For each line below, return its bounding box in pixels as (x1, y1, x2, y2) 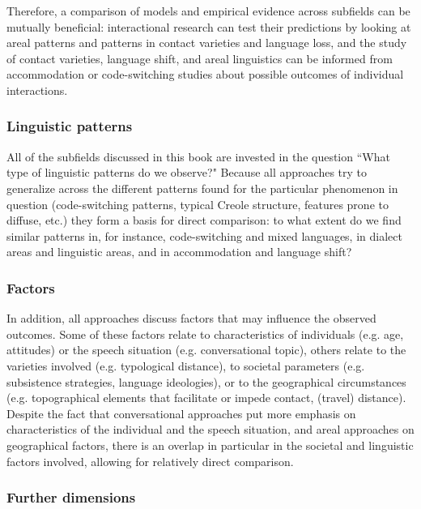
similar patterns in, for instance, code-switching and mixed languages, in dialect (6, 227, 402, 244)
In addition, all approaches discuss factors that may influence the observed (6, 310, 376, 327)
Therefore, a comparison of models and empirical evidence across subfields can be (6, 2, 410, 19)
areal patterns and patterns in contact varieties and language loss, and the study (6, 34, 407, 51)
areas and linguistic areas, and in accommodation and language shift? (6, 243, 352, 260)
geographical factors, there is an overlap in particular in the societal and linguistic (6, 436, 414, 453)
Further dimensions (6, 487, 136, 507)
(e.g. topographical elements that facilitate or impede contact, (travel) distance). (6, 389, 406, 406)
